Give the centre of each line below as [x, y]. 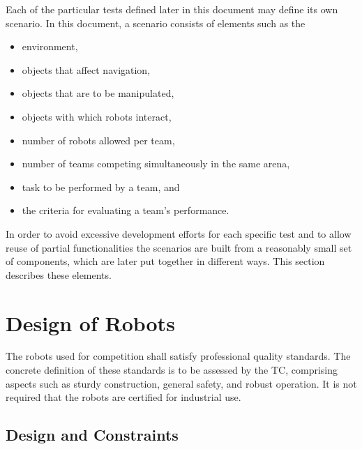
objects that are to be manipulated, [98, 93]
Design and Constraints [92, 435]
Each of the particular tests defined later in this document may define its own [172, 9]
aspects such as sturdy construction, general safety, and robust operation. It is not [181, 383]
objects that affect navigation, [86, 69]
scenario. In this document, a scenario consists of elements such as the [156, 23]
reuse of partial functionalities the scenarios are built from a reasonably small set [179, 247]
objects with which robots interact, [97, 116]
